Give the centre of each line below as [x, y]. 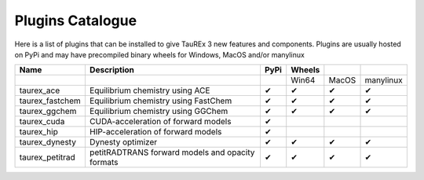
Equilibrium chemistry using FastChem [161, 101]
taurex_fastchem [50, 101]
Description [112, 70]
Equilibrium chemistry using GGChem [159, 112]
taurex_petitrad [48, 157]
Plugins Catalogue [76, 20]
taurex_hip [38, 132]
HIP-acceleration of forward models [155, 132]
